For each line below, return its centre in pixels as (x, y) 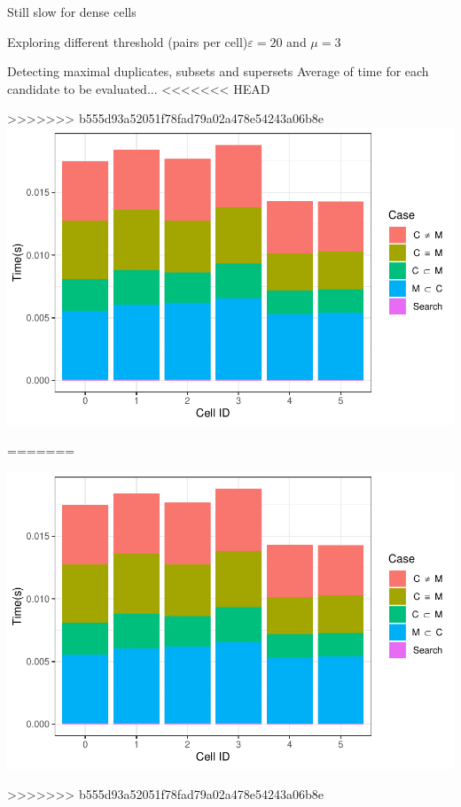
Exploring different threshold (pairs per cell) (128, 41)
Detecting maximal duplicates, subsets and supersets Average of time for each (218, 71)
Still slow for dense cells (72, 12)
